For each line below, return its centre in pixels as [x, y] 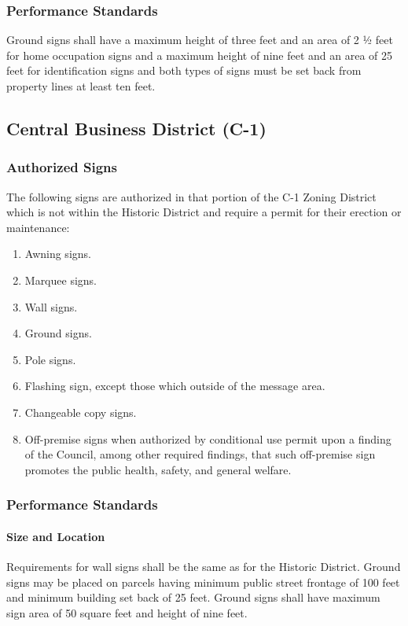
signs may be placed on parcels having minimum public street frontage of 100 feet [203, 582]
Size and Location [56, 536]
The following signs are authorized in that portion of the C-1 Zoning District [191, 196]
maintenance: [38, 227]
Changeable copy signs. [81, 412]
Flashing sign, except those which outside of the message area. [175, 386]
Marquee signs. [61, 280]
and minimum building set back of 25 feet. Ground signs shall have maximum [193, 597]
